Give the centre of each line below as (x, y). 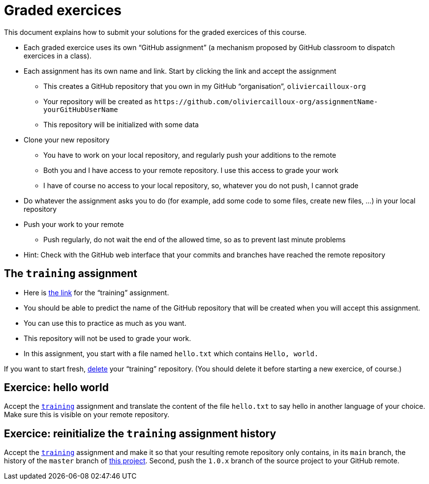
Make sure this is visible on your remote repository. (87, 415)
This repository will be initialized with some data (121, 124)
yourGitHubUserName (81, 109)
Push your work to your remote (74, 224)
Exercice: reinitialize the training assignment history (140, 433)
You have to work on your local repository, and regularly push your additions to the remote (190, 155)
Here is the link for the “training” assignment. (96, 292)
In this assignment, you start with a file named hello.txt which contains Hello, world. (171, 353)
